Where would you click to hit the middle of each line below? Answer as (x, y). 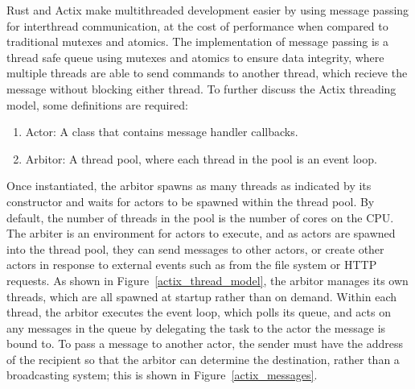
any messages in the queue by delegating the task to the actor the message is (196, 327)
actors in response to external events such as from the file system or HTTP (192, 265)
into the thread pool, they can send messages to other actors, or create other (195, 248)
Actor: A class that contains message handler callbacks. (162, 132)
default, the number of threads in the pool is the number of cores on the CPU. (200, 217)
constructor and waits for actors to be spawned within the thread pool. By (191, 201)
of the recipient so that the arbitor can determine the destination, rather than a (203, 359)
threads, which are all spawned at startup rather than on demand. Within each (202, 296)
